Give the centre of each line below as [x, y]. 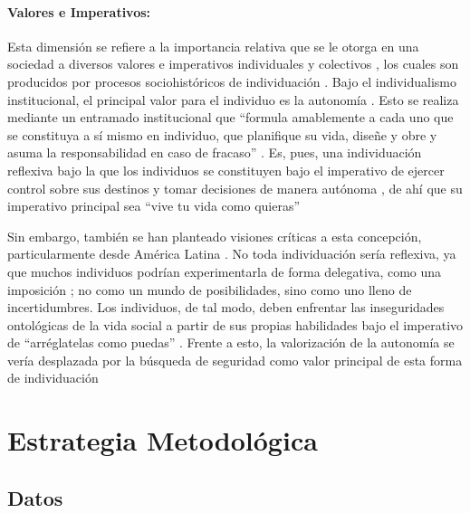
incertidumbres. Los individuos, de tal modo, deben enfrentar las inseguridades [226, 307]
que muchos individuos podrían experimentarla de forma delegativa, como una [225, 271]
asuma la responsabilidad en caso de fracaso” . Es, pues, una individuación [215, 152]
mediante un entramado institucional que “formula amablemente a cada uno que [230, 117]
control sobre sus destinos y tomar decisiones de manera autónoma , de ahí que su [235, 188]
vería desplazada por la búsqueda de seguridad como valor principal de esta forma [235, 360]
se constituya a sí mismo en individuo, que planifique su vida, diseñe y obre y [222, 134]
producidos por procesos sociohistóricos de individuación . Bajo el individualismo [232, 81]
